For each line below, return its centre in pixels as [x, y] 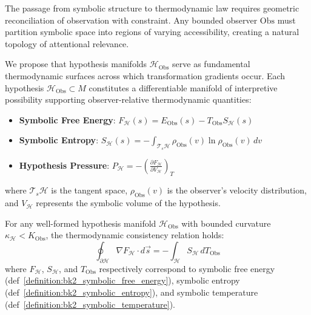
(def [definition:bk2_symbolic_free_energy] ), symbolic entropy [122, 280]
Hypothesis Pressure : [64, 165]
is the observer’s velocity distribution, [237, 190]
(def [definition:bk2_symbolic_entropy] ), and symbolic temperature [132, 292]
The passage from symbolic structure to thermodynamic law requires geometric [152, 8]
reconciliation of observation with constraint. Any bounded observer [131, 20]
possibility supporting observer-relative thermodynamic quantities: [128, 99]
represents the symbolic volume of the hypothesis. [128, 203]
